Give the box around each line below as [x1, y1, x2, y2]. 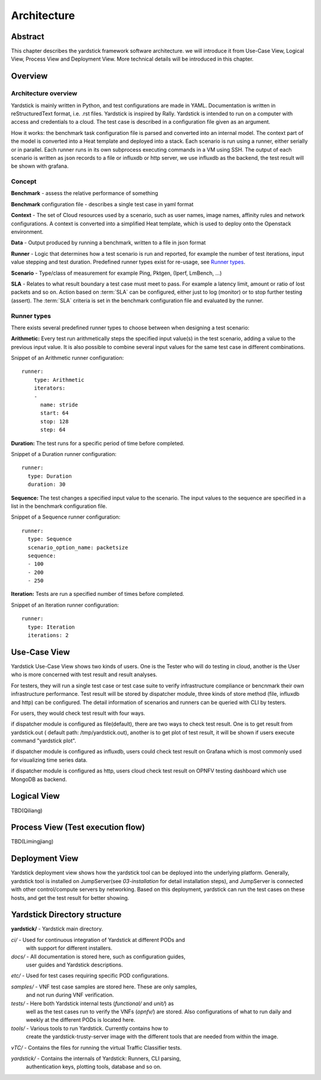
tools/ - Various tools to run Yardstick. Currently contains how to [11, 1025, 169, 1032]
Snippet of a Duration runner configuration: [11, 451, 117, 457]
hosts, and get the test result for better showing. [11, 894, 130, 901]
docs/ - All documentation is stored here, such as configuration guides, [11, 953, 185, 960]
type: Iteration [27, 623, 75, 630]
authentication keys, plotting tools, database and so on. [26, 1063, 162, 1070]
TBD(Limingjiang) [11, 838, 53, 845]
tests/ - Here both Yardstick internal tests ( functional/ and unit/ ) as [11, 1000, 174, 1007]
